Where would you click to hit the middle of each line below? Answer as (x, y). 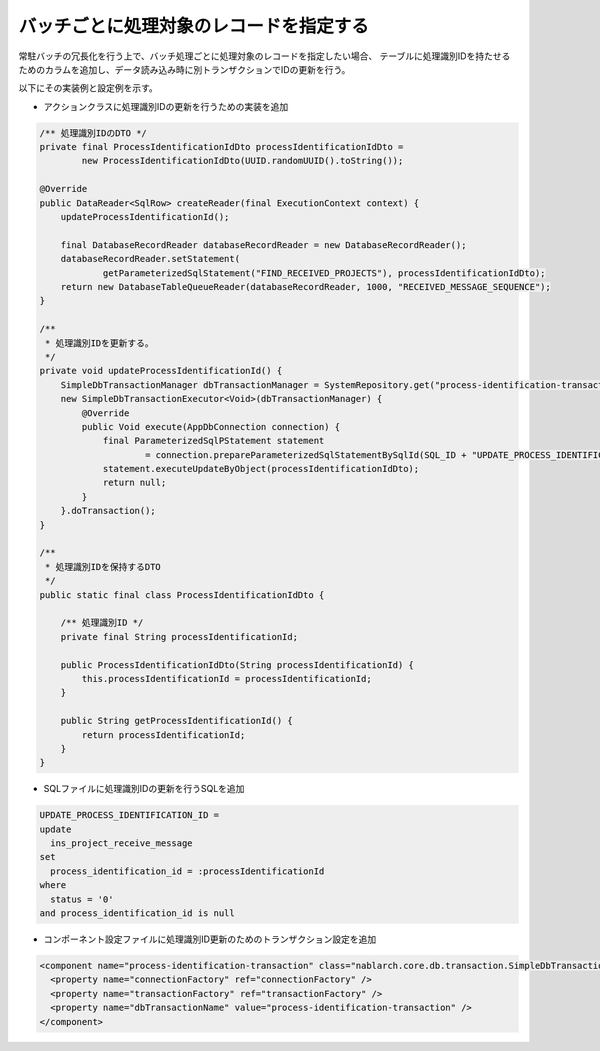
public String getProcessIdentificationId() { (177, 721)
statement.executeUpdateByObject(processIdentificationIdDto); (261, 469)
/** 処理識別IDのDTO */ (93, 133)
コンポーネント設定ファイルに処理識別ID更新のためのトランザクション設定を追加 (210, 939)
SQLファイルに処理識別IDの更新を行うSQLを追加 (144, 789)
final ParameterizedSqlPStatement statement (213, 441)
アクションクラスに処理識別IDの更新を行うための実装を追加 (166, 106)
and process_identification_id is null (137, 913)
